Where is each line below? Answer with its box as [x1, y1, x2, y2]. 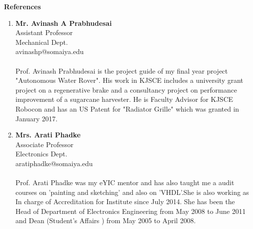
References [4, 1, 41, 11]
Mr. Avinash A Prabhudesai [15, 18, 112, 28]
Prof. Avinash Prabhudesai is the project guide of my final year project [15, 65, 228, 76]
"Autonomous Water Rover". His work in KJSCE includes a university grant [15, 75, 243, 85]
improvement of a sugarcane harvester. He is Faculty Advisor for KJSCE [15, 94, 233, 104]
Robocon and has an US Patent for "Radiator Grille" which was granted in [15, 103, 239, 114]
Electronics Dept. [15, 149, 67, 159]
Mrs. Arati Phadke [15, 130, 81, 140]
